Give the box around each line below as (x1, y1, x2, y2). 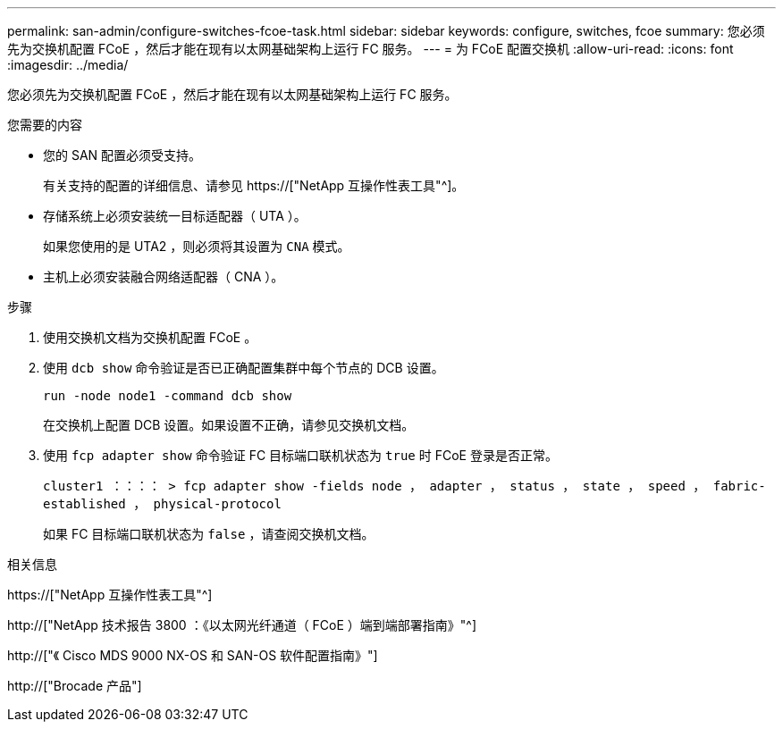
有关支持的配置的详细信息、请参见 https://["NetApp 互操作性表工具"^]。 (43, 178, 465, 193)
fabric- (712, 479, 766, 493)
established (43, 497, 126, 511)
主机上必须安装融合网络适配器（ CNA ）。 (43, 269, 284, 284)
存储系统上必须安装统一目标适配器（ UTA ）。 (43, 208, 307, 223)
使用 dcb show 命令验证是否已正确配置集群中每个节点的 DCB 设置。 (43, 360, 444, 375)
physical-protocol (153, 497, 282, 511)
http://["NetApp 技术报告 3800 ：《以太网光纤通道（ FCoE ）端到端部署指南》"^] (7, 617, 477, 633)
